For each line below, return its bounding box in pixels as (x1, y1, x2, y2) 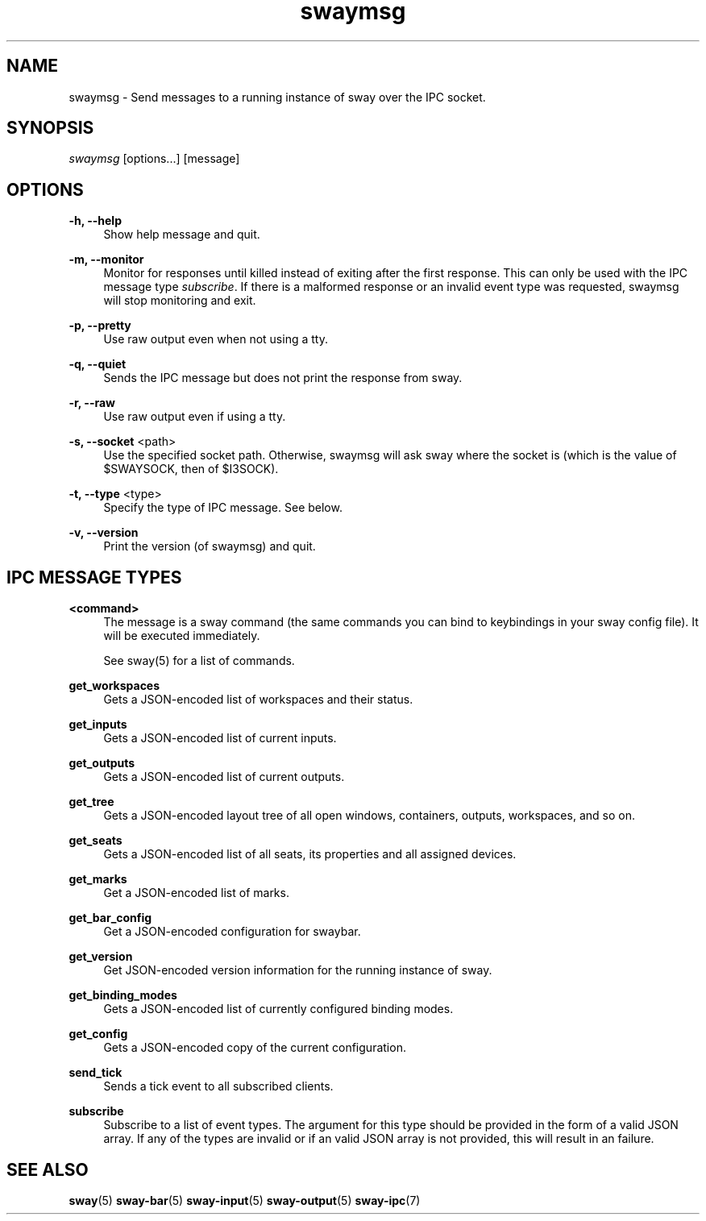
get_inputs (69, 717, 127, 732)
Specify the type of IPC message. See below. (103, 500, 343, 515)
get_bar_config (69, 911, 152, 925)
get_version (69, 949, 133, 964)
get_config (69, 1027, 128, 1041)
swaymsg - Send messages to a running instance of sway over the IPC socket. (69, 89, 486, 104)
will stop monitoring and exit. (103, 293, 256, 308)
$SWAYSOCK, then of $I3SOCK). (103, 462, 279, 476)
